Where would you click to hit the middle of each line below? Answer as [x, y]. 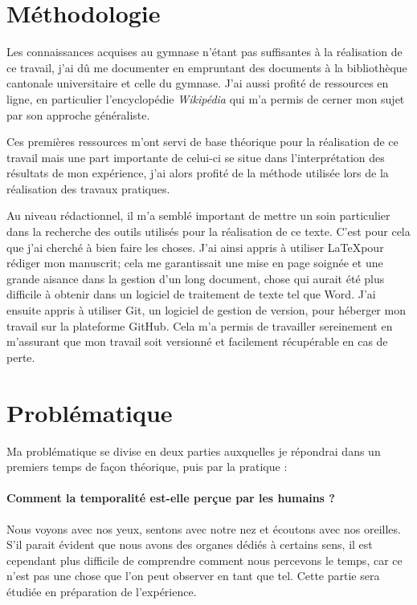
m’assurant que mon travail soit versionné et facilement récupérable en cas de [197, 341]
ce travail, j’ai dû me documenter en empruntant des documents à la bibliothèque [207, 67]
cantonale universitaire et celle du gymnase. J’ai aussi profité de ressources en [198, 83]
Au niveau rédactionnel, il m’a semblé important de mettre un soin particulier [198, 215]
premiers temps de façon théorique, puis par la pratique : [147, 467]
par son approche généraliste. [78, 114]
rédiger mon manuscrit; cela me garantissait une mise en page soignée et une [195, 263]
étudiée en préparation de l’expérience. [102, 591]
